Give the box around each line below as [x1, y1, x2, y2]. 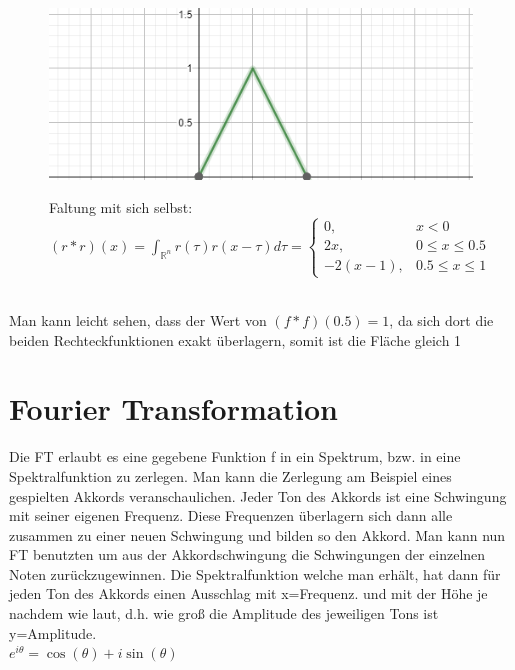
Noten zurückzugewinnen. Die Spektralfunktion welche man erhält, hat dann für [9, 563, 501, 584]
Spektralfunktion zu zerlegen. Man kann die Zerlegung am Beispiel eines [9, 465, 452, 486]
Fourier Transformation [9, 388, 338, 429]
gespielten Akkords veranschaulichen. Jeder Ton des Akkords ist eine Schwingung [9, 485, 507, 506]
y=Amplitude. [9, 622, 97, 643]
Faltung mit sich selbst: [49, 197, 193, 218]
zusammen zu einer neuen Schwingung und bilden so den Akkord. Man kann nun [9, 524, 506, 545]
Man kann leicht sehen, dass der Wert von [9, 310, 267, 330]
